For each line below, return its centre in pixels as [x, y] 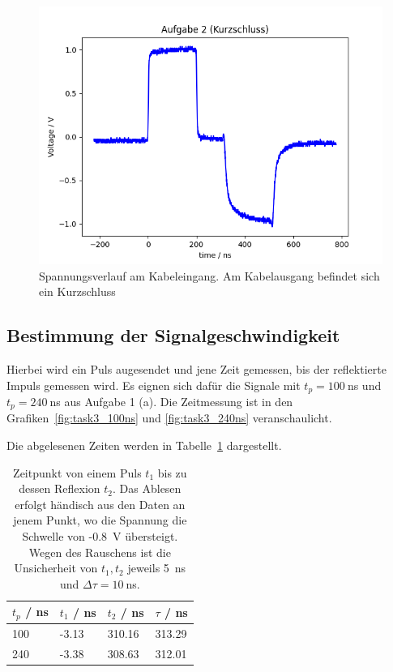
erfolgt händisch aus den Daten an [100, 504]
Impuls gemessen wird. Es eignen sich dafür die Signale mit [154, 385]
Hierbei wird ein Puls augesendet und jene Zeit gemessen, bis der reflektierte [196, 368]
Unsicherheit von [56, 568]
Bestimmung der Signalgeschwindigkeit [173, 335]
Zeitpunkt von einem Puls [77, 472]
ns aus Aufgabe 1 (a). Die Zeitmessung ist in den [171, 402]
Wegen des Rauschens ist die [100, 552]
